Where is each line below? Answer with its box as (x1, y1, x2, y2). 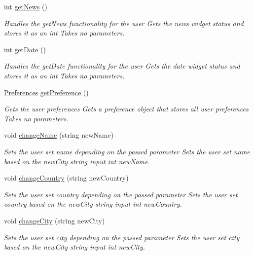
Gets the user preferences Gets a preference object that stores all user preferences (4, 104, 249, 114)
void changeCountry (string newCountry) (4, 173, 129, 183)
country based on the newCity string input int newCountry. (4, 199, 182, 209)
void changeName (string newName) (4, 130, 114, 140)
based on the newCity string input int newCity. (4, 242, 145, 252)
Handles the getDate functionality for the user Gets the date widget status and (4, 61, 240, 71)
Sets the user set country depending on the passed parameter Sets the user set (4, 189, 238, 199)
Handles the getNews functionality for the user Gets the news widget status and (4, 18, 244, 28)
